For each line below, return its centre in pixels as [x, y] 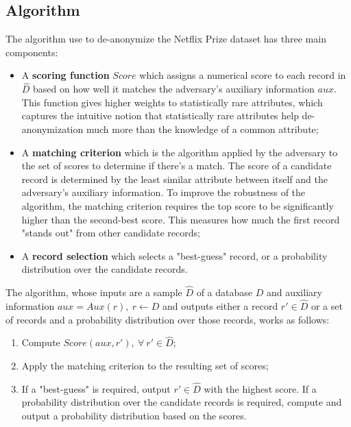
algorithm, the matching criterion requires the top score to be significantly [178, 205]
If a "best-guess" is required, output [96, 388]
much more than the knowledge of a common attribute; [202, 129]
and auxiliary [294, 292]
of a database [225, 292]
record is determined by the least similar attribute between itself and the [174, 179]
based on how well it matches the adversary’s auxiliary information [174, 89]
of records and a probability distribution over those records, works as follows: [168, 319]
